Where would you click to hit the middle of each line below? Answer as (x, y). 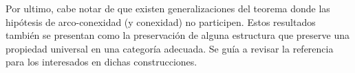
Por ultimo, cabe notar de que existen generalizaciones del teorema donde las (168, 8)
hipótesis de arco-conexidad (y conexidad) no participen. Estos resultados (161, 21)
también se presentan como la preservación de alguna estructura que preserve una (177, 35)
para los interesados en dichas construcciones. (101, 62)
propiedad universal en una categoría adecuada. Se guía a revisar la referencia (170, 48)
